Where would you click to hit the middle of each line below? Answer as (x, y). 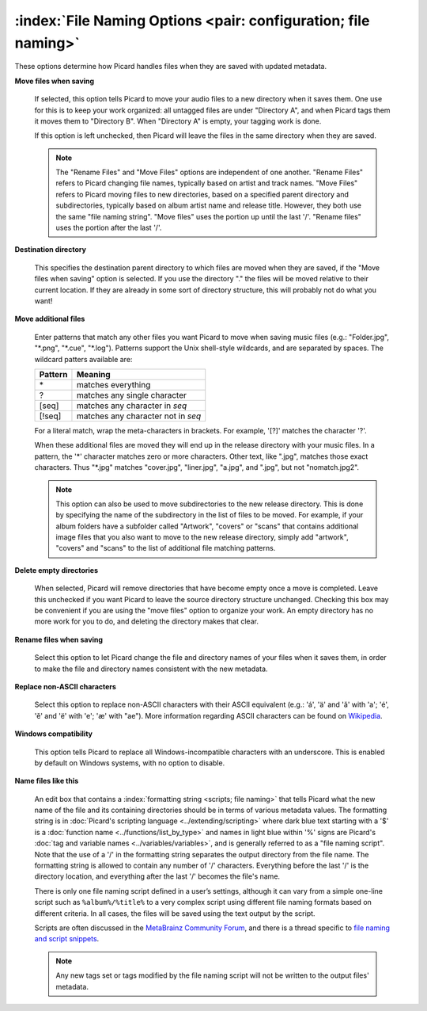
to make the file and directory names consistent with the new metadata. (151, 669)
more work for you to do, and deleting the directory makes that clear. (146, 621)
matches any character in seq (132, 406)
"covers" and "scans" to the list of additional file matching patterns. (166, 548)
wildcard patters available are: (83, 359)
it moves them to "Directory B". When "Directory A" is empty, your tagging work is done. (178, 121)
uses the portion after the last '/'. (109, 228)
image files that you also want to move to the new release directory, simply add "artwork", (202, 537)
